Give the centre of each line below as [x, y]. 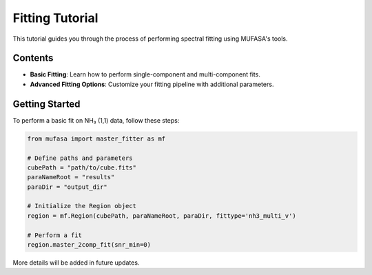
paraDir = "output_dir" [68, 187]
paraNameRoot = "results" [71, 177]
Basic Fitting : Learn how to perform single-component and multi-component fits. [145, 74]
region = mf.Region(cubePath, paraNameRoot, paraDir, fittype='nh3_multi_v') [162, 216]
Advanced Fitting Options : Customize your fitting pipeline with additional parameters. [152, 84]
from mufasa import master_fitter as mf [96, 139]
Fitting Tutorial [55, 18]
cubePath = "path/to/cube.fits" [82, 167]
